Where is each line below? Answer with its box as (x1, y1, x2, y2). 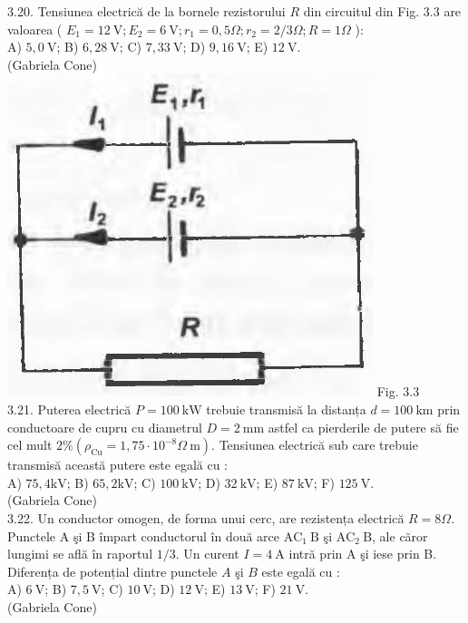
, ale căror (372, 526, 428, 545)
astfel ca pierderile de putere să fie (268, 417, 459, 436)
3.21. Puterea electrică (7, 399, 132, 418)
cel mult (7, 435, 53, 454)
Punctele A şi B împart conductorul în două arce (7, 526, 280, 545)
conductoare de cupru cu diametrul (7, 417, 202, 436)
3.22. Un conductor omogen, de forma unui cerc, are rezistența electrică (7, 508, 405, 527)
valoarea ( (7, 19, 63, 38)
